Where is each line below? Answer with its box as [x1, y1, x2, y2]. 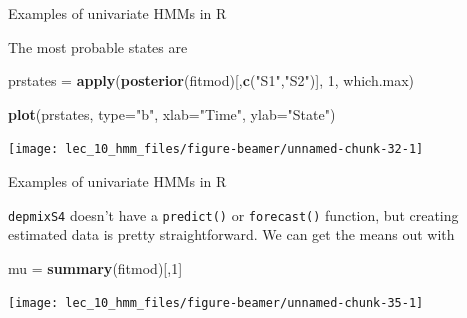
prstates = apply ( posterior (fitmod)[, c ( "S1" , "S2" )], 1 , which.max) [8, 70, 415, 91]
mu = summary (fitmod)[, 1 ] [8, 257, 183, 278]
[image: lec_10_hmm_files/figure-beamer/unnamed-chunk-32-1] [8, 142, 424, 157]
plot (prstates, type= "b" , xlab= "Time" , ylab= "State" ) [8, 103, 336, 124]
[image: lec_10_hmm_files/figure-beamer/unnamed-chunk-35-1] [8, 296, 424, 311]
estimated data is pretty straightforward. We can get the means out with [8, 224, 455, 245]
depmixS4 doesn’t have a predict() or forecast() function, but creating [8, 204, 459, 225]
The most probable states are [8, 36, 188, 57]
